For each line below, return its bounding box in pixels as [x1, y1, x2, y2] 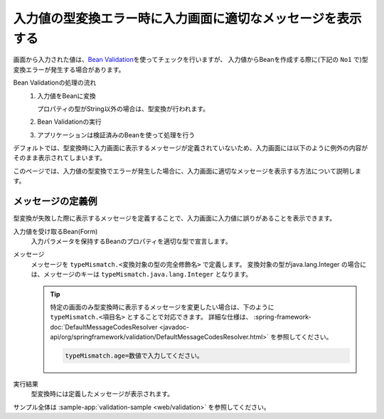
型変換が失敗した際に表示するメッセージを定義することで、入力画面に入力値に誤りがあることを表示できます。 [13, 214, 336, 223]
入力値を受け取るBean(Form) [13, 227, 98, 235]
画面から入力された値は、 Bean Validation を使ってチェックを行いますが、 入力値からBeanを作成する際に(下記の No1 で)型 [13, 55, 369, 64]
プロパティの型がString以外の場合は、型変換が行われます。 [37, 104, 210, 113]
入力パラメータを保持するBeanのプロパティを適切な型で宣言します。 [31, 237, 232, 245]
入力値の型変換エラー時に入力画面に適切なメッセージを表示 [13, 11, 362, 26]
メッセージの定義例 [13, 196, 97, 208]
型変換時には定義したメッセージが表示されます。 [31, 390, 174, 398]
